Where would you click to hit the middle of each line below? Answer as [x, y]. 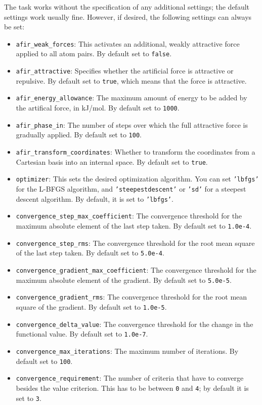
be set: [14, 27]
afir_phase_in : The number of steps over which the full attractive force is [132, 124]
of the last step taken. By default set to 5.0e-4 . [90, 253]
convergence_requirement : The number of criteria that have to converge [130, 378]
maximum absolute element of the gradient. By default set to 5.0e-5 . [124, 280]
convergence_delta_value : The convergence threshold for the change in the [135, 324]
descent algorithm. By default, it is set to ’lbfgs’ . [95, 198]
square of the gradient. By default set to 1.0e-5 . [91, 306]
